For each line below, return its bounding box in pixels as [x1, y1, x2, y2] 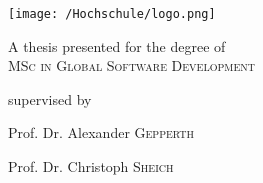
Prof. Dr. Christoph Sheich [8, 156, 174, 177]
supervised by [8, 88, 92, 109]
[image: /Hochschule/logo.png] [8, 7, 216, 21]
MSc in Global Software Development [8, 55, 255, 76]
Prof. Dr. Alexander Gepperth [8, 122, 195, 143]
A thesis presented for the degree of [8, 35, 226, 56]
